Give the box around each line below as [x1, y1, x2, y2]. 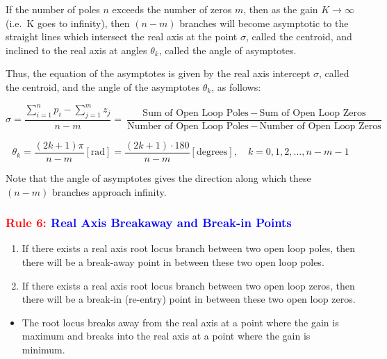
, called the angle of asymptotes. [158, 42, 297, 57]
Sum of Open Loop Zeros [259, 108, 366, 118]
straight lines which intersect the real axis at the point [6, 29, 238, 44]
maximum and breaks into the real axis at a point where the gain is [22, 328, 311, 343]
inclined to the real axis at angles [6, 42, 147, 57]
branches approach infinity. [51, 184, 167, 199]
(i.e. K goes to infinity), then [6, 15, 130, 30]
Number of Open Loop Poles [127, 121, 249, 131]
